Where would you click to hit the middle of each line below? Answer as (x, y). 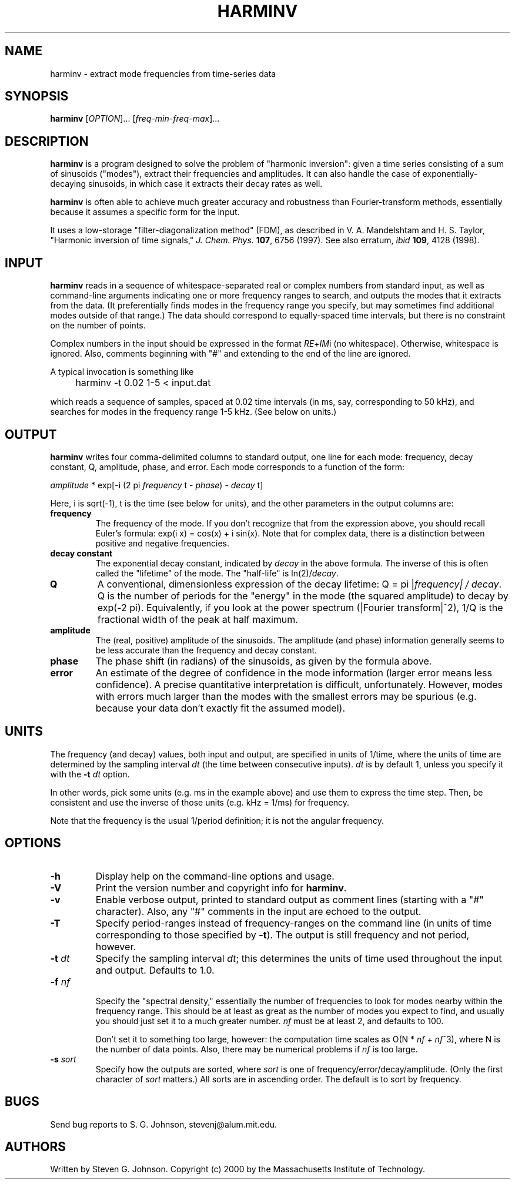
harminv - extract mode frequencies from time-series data (163, 73)
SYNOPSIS (37, 96)
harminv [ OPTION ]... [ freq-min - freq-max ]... (135, 119)
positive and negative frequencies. (163, 543)
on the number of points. (98, 326)
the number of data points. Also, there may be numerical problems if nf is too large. (257, 1049)
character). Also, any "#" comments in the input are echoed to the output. (258, 911)
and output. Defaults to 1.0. (155, 970)
